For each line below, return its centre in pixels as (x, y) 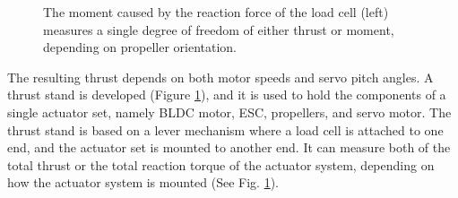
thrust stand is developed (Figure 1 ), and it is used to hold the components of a (227, 95)
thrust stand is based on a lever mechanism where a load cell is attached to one (225, 129)
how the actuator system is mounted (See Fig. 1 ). (143, 182)
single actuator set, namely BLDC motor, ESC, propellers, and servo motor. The (229, 112)
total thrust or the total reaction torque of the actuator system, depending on (221, 164)
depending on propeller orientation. (140, 47)
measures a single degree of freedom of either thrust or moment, (219, 29)
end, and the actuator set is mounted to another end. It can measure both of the (229, 147)
